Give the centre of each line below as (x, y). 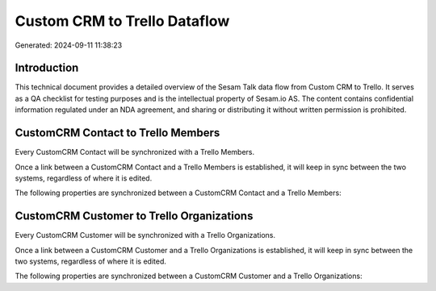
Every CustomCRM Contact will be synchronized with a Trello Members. (135, 152)
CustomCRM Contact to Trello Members (117, 133)
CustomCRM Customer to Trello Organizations (134, 216)
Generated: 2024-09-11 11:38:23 (69, 45)
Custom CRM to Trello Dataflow (122, 21)
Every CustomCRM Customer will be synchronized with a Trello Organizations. (145, 235)
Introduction (47, 68)
